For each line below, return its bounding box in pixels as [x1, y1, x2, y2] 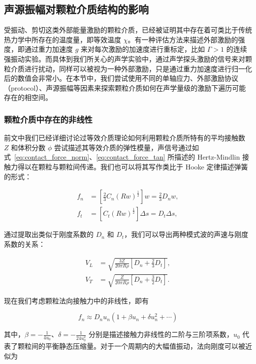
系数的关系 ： [4, 238, 45, 249]
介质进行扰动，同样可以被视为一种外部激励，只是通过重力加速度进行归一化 [10, 63, 252, 73]
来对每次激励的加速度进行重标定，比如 [81, 44, 205, 54]
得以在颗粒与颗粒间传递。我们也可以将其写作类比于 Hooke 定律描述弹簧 [17, 161, 248, 171]
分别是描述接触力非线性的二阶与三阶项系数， [88, 329, 233, 339]
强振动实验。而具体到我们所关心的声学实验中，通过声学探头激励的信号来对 [4, 53, 245, 64]
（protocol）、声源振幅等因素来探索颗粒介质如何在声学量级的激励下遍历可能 [4, 82, 246, 93]
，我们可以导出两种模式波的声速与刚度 [124, 229, 249, 239]
